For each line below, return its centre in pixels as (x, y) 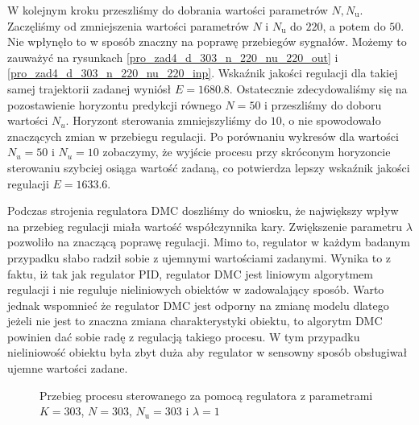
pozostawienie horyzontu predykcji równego (114, 104)
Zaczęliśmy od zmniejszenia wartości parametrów (128, 25)
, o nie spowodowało (331, 120)
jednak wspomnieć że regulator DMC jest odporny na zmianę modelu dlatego (198, 305)
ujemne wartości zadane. (68, 368)
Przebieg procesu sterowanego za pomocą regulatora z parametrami (206, 395)
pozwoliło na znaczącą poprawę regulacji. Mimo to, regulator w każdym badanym (209, 242)
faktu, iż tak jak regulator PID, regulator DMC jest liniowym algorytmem (190, 273)
